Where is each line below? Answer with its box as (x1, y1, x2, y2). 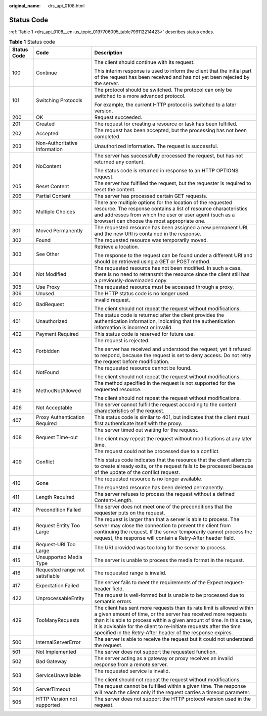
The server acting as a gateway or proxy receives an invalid (94, 655, 233, 662)
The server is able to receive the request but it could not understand (94, 635, 253, 642)
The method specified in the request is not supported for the (94, 379, 235, 386)
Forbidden (36, 347, 60, 354)
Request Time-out (36, 434, 78, 441)
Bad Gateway (36, 658, 67, 665)
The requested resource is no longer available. (94, 475, 203, 482)
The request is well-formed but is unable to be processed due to (94, 592, 244, 599)
